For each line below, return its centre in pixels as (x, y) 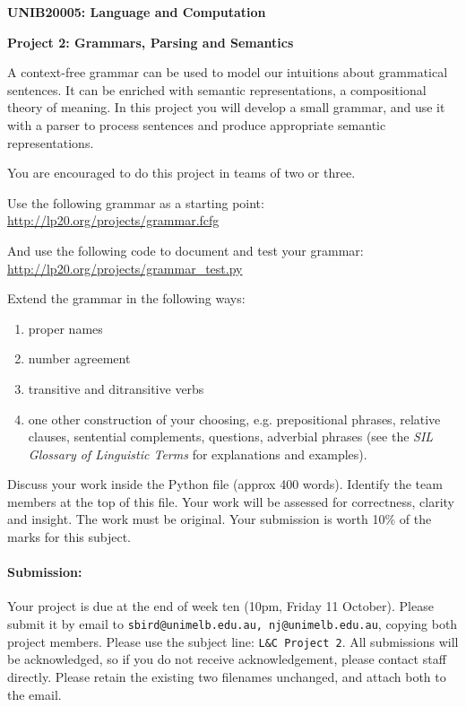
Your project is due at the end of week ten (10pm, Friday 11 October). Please (220, 606)
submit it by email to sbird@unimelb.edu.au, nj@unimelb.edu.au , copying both (233, 624)
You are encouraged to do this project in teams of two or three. (181, 173)
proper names (65, 328)
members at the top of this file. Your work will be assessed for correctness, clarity (231, 501)
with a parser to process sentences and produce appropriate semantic (197, 124)
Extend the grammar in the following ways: (126, 298)
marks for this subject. (69, 537)
